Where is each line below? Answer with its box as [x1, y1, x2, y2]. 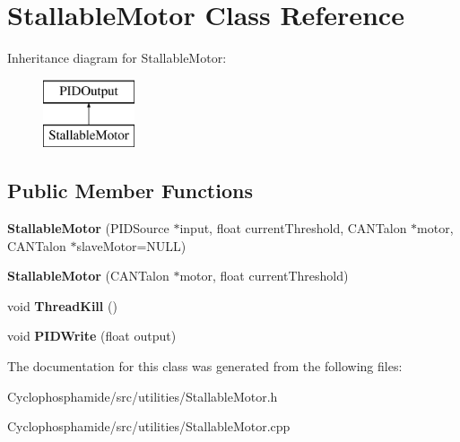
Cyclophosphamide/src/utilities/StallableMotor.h [7, 386, 278, 405]
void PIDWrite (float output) [7, 326, 177, 345]
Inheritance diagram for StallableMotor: [7, 48, 227, 67]
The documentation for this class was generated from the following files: [7, 357, 403, 376]
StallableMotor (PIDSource [7, 219, 169, 238]
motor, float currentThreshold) [179, 266, 349, 285]
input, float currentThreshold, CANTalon [179, 219, 407, 238]
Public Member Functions [7, 177, 253, 204]
